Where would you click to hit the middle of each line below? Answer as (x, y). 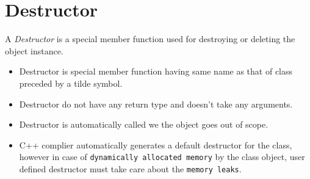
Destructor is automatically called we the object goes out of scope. (144, 124)
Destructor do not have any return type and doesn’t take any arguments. (156, 104)
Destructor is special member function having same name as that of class (156, 71)
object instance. (34, 50)
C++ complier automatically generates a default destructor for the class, (156, 144)
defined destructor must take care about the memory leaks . (130, 168)
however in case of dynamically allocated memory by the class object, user (162, 157)
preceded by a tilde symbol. (71, 83)
